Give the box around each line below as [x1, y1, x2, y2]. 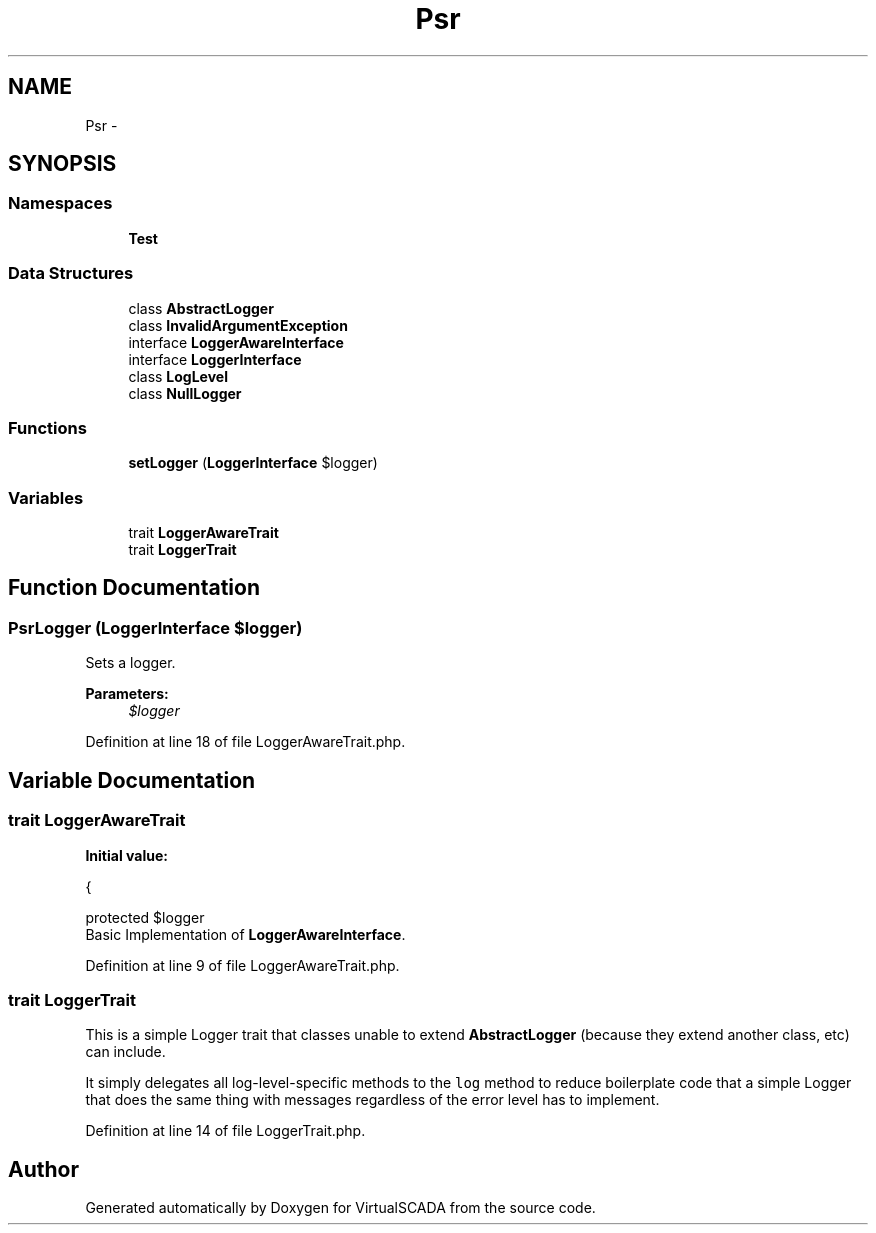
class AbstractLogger [128, 299, 274, 317]
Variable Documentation [8, 767, 256, 793]
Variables [8, 487, 84, 508]
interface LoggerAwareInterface [128, 333, 344, 351]
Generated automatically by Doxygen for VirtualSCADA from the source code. [85, 1199, 596, 1217]
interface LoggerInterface [128, 350, 302, 368]
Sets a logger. [85, 654, 176, 672]
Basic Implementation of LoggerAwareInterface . [85, 925, 406, 943]
